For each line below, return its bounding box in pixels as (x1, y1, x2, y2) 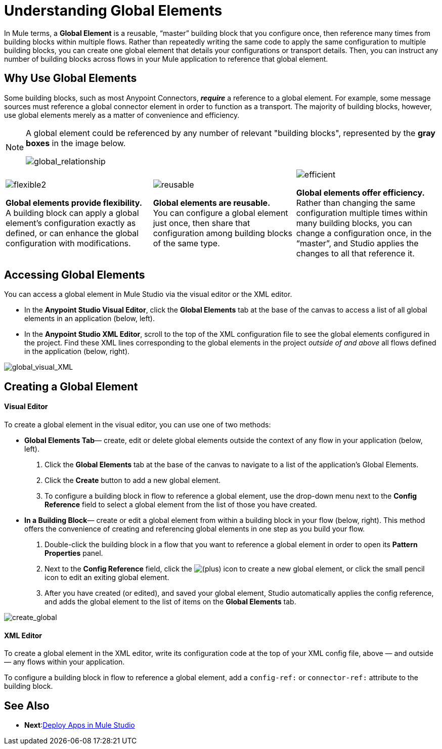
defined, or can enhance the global (6, 228, 139, 238)
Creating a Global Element (4, 380, 138, 393)
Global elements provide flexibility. (6, 197, 143, 208)
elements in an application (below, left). (24, 314, 155, 323)
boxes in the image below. (26, 138, 126, 148)
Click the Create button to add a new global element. (45, 476, 221, 485)
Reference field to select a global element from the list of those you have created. (45, 500, 317, 509)
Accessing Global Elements (4, 269, 145, 282)
